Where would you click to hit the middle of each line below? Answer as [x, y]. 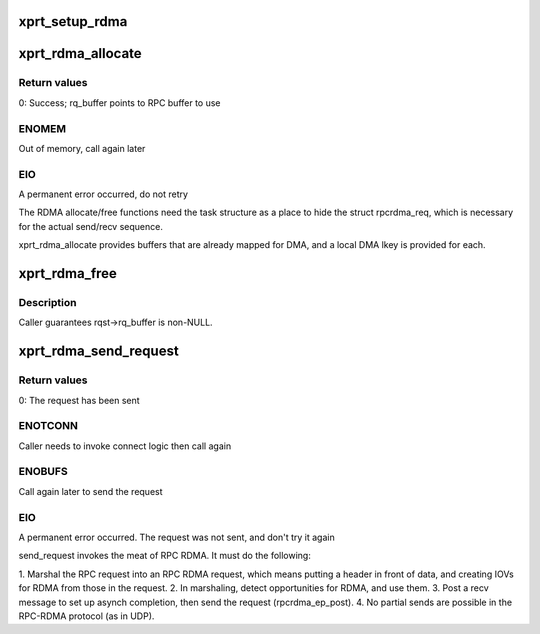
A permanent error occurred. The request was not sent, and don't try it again [176, 537]
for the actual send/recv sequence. [91, 226]
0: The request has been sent [79, 400]
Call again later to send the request [91, 491]
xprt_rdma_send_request [98, 351]
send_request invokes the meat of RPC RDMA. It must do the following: [165, 556]
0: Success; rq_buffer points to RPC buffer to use [119, 102]
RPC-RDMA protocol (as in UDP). [86, 616]
